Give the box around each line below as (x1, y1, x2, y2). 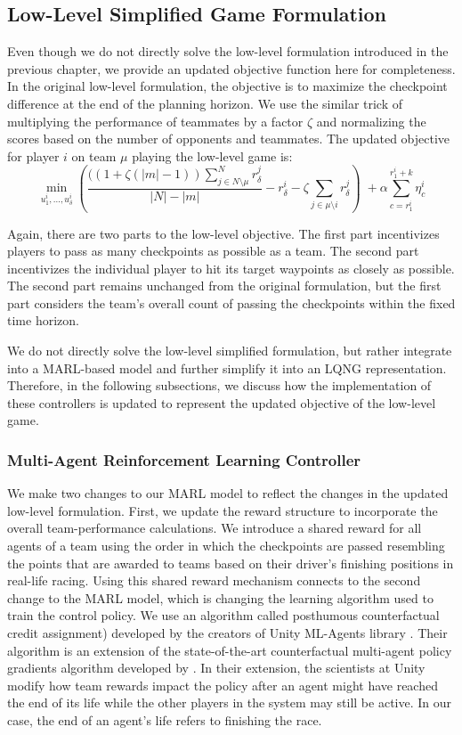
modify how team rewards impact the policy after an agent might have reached (7, 675, 438, 694)
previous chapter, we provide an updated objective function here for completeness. (7, 59, 456, 78)
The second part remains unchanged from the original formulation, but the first (7, 276, 442, 295)
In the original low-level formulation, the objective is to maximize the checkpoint (7, 77, 448, 95)
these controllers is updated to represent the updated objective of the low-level (7, 393, 436, 412)
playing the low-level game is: (132, 146, 293, 165)
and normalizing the (316, 111, 426, 130)
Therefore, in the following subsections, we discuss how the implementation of (7, 376, 432, 395)
